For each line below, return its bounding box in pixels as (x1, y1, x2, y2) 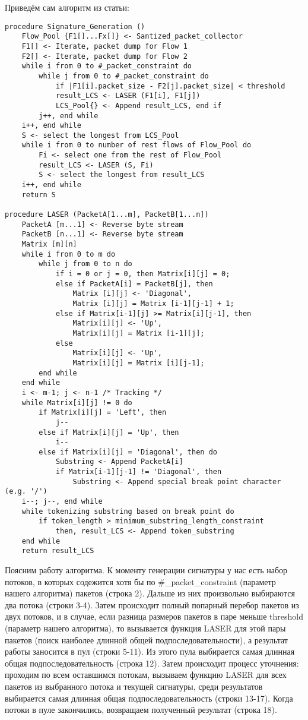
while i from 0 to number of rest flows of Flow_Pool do (21, 141, 252, 150)
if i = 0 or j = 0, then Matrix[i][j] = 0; (55, 270, 230, 278)
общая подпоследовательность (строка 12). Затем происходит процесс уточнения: (5, 656, 299, 669)
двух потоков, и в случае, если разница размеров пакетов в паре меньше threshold (5, 610, 303, 623)
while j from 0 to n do (39, 260, 132, 269)
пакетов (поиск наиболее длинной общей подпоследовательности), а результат (5, 633, 288, 646)
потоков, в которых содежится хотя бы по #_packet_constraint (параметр (5, 575, 276, 588)
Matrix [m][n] (21, 240, 77, 249)
